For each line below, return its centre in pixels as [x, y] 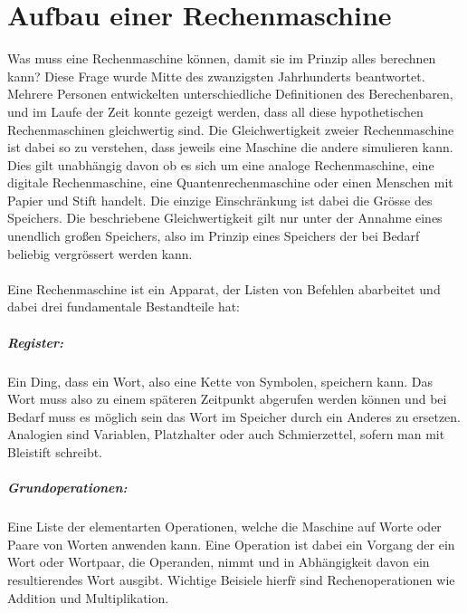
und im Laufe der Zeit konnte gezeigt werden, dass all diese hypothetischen [215, 111]
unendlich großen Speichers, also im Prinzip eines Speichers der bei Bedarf [214, 236]
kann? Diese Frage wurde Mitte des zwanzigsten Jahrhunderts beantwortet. [216, 76]
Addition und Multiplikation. [88, 597]
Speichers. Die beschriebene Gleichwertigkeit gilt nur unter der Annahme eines [225, 218]
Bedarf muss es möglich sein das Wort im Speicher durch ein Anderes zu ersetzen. [234, 416]
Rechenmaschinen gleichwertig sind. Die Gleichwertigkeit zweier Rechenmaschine [231, 129]
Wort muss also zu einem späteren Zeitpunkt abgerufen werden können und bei [227, 399]
